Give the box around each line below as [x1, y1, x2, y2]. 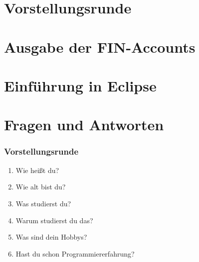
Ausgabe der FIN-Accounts [4, 36, 196, 57]
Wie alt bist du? [15, 181, 66, 192]
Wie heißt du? [15, 165, 59, 175]
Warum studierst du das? [15, 215, 93, 225]
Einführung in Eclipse [4, 75, 157, 95]
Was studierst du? [15, 198, 71, 208]
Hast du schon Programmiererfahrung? [15, 248, 135, 259]
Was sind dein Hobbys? [15, 232, 87, 242]
